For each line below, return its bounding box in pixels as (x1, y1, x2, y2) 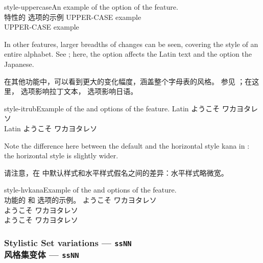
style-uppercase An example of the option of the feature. (4, 2, 178, 12)
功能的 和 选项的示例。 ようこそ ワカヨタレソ (4, 194, 157, 205)
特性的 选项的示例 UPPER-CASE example (4, 11, 141, 22)
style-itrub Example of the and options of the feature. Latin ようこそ (4, 103, 220, 113)
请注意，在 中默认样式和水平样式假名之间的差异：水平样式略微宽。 (4, 167, 228, 178)
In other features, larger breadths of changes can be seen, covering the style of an (4, 38, 258, 49)
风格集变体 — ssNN (4, 248, 79, 261)
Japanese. (4, 58, 34, 69)
